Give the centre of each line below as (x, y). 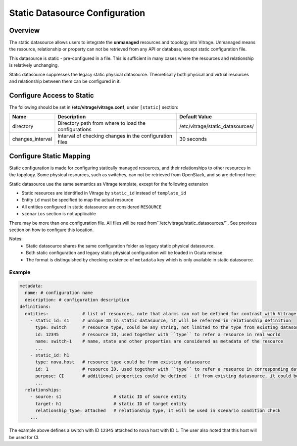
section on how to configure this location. (51, 230)
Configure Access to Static (51, 95)
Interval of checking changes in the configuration (115, 136)
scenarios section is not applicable (59, 214)
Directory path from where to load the (102, 123)
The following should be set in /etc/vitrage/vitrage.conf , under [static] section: (94, 107)
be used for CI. (24, 437)
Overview (25, 30)
